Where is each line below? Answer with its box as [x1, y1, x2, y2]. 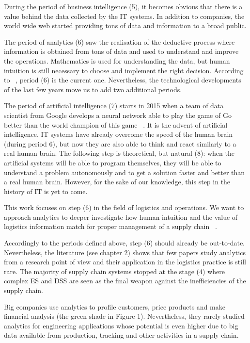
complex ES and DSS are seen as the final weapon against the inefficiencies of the [4, 276, 246, 286]
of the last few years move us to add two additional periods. [4, 84, 182, 94]
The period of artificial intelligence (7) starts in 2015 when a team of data [4, 100, 224, 111]
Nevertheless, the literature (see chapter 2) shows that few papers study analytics [4, 247, 246, 257]
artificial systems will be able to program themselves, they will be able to [4, 157, 221, 167]
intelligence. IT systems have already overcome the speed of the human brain [4, 129, 233, 139]
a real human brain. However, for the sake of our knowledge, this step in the [4, 177, 231, 187]
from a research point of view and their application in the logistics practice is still [4, 257, 246, 267]
